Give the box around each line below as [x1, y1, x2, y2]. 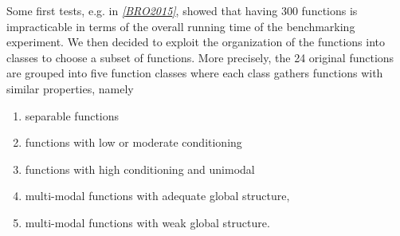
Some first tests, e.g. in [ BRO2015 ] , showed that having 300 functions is [6, 2, 358, 18]
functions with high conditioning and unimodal [25, 160, 255, 177]
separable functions [25, 107, 120, 124]
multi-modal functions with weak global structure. [25, 214, 270, 230]
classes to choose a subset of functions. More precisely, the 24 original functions [6, 49, 394, 65]
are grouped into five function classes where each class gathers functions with [6, 65, 383, 81]
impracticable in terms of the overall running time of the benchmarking [6, 18, 355, 34]
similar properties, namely [6, 80, 134, 96]
